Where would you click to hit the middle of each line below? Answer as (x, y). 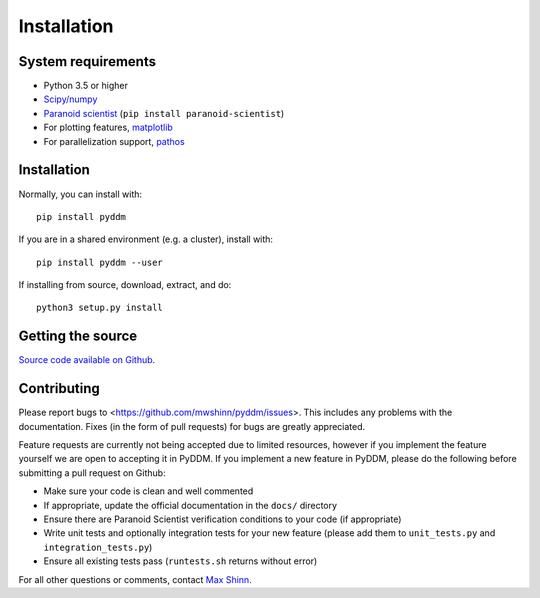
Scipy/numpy (70, 99)
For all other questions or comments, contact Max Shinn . (135, 579)
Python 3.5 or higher (86, 86)
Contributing (59, 388)
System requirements (87, 61)
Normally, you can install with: (80, 194)
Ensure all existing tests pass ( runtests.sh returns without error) (180, 561)
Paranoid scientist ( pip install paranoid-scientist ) (164, 113)
